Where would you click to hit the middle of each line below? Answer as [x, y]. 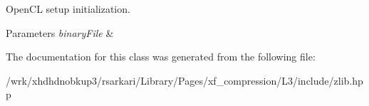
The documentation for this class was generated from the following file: [161, 57]
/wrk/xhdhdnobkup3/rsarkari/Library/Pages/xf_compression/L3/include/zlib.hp [184, 80]
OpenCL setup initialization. [68, 9]
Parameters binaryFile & [60, 32]
